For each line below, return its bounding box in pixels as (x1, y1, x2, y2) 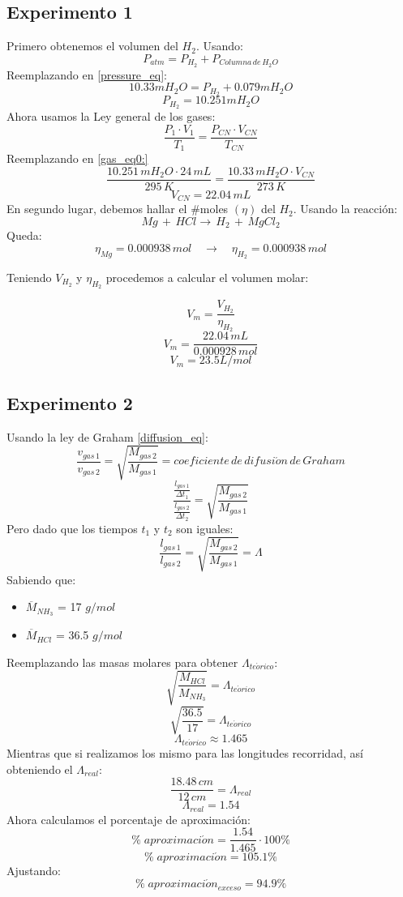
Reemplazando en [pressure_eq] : (6, 66, 167, 83)
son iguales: (176, 519, 234, 536)
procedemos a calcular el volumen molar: (105, 269, 309, 286)
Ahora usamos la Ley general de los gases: (6, 107, 216, 124)
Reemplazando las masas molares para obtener (6, 653, 238, 670)
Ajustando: (6, 861, 61, 878)
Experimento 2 (6, 390, 133, 415)
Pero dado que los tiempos (6, 519, 138, 536)
